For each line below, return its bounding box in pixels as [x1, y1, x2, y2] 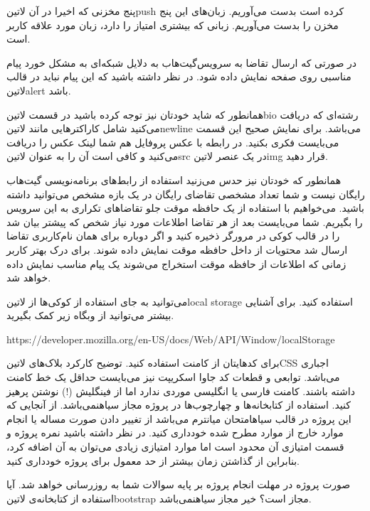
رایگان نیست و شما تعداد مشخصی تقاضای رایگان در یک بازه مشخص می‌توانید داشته [6, 186, 365, 201]
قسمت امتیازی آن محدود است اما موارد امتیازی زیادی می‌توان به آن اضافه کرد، [6, 439, 344, 454]
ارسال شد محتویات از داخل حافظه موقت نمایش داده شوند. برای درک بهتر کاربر [6, 242, 348, 257]
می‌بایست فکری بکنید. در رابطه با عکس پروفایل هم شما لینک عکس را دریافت [6, 134, 339, 149]
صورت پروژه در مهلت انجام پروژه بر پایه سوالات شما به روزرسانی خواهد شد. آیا [6, 477, 351, 492]
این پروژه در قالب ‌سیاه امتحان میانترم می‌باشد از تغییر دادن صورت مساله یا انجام [6, 411, 351, 426]
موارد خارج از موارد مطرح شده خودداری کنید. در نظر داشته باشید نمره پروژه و [6, 425, 344, 440]
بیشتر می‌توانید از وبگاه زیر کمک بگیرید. [6, 308, 174, 323]
